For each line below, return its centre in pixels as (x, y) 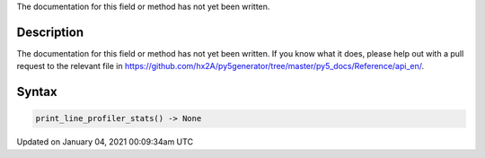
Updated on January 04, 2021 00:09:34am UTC (105, 142)
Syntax (37, 92)
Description (50, 32)
